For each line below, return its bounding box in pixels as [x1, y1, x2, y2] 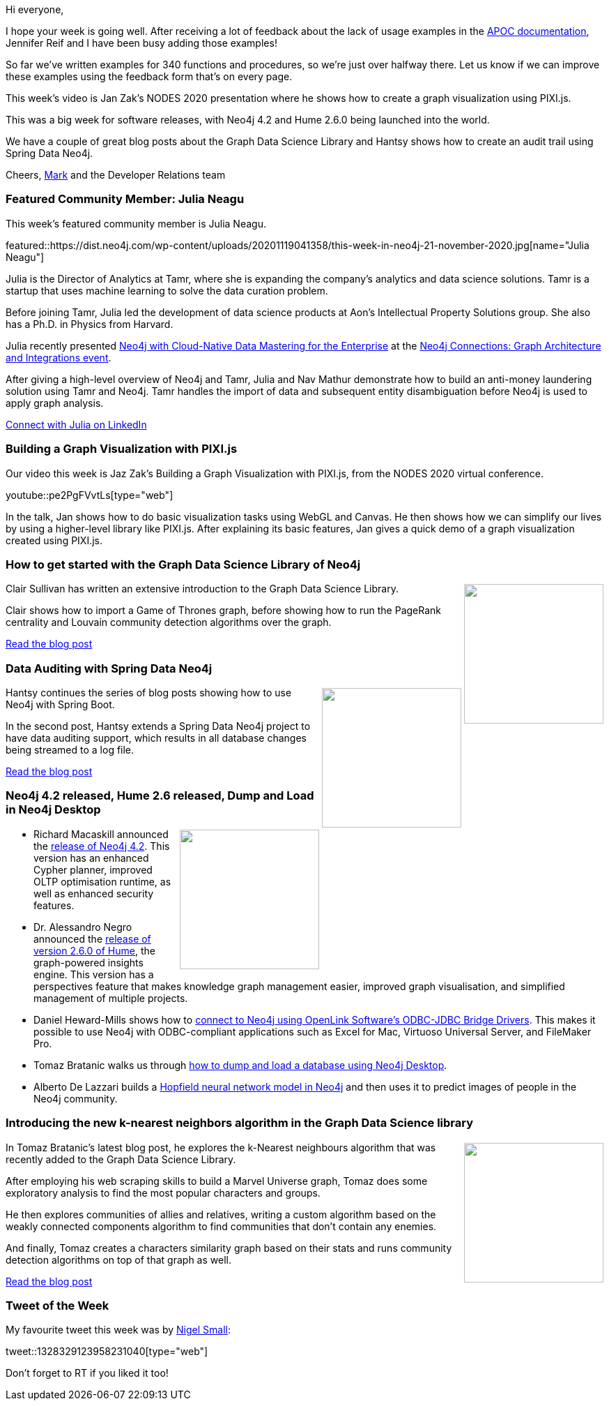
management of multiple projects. [33, 992, 188, 1004]
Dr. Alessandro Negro [33, 920, 132, 933]
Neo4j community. [33, 1092, 118, 1105]
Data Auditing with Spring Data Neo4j [6, 661, 213, 675]
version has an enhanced [33, 851, 149, 864]
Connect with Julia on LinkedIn [6, 418, 147, 431]
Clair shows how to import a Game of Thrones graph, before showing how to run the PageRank [6, 604, 442, 617]
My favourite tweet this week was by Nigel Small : [6, 1324, 231, 1336]
